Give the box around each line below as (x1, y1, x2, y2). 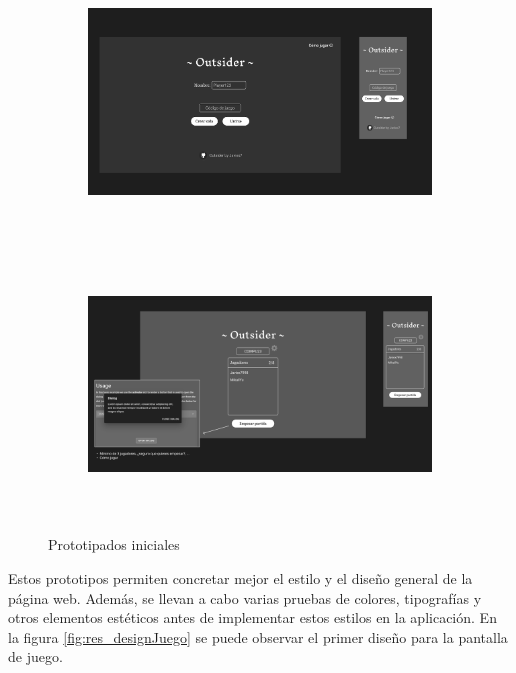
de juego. (8, 646, 63, 667)
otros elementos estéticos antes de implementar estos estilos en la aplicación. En (8, 607, 497, 628)
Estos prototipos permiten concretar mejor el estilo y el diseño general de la (8, 567, 473, 588)
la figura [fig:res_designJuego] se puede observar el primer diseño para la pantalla (8, 626, 508, 647)
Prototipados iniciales (48, 534, 180, 555)
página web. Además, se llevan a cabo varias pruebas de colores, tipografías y (8, 587, 482, 608)
